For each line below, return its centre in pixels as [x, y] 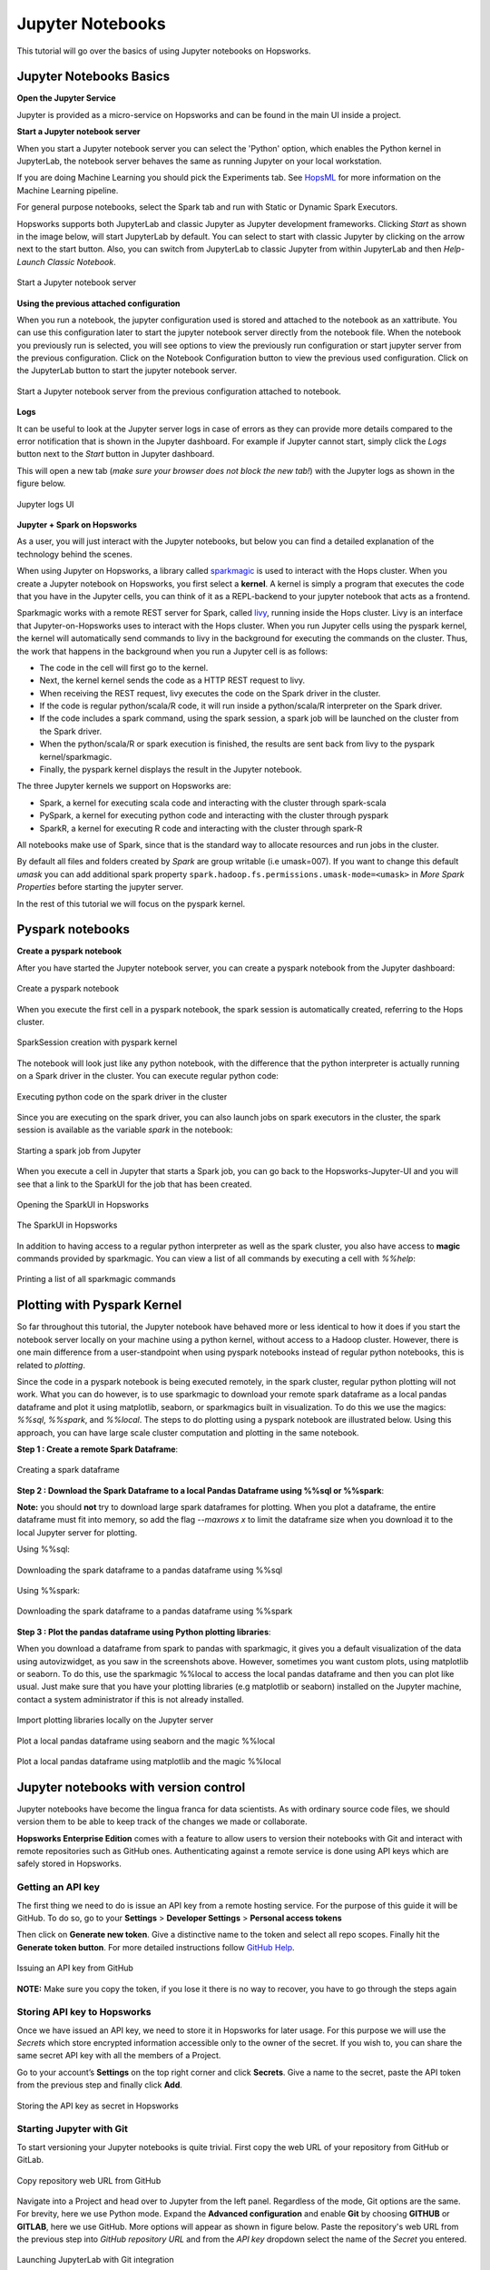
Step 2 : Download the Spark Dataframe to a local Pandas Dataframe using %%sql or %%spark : [201, 1490]
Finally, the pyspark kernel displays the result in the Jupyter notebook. [171, 770]
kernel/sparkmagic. [76, 756]
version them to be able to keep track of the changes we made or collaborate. [162, 1821]
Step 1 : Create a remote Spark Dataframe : [98, 1449]
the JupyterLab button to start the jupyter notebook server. [127, 370]
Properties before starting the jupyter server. [100, 887]
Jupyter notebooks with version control [131, 1787]
